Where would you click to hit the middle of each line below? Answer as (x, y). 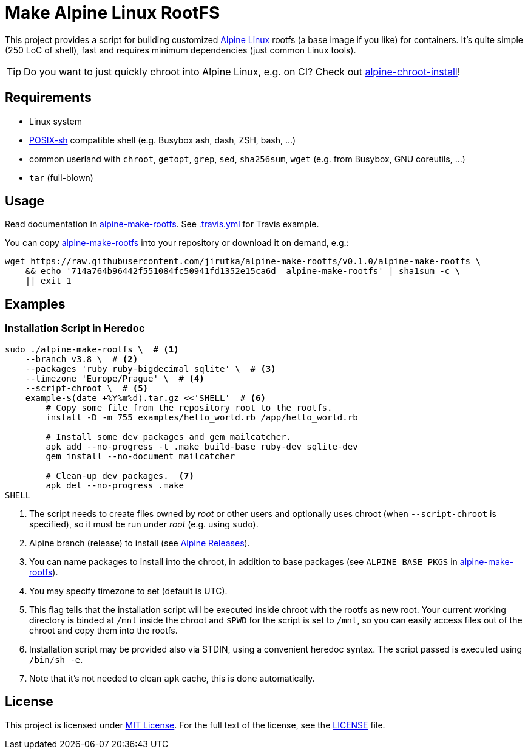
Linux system (56, 121)
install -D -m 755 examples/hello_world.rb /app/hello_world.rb (202, 417)
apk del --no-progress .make (115, 485)
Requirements (48, 98)
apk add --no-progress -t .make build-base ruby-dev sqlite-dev (202, 446)
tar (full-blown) (61, 177)
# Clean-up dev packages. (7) (120, 475)
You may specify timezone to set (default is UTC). (128, 591)
